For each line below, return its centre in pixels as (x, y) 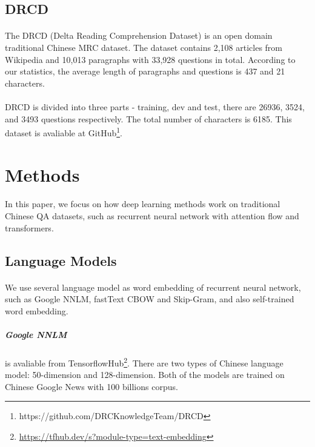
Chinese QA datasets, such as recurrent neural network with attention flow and (152, 215)
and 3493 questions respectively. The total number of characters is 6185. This (148, 118)
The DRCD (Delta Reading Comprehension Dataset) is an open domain (139, 35)
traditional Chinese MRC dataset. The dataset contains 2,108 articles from (144, 47)
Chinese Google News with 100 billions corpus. (91, 386)
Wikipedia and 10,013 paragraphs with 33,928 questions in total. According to (150, 59)
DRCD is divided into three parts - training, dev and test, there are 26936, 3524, (155, 106)
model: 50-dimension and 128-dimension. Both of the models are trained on (145, 375)
